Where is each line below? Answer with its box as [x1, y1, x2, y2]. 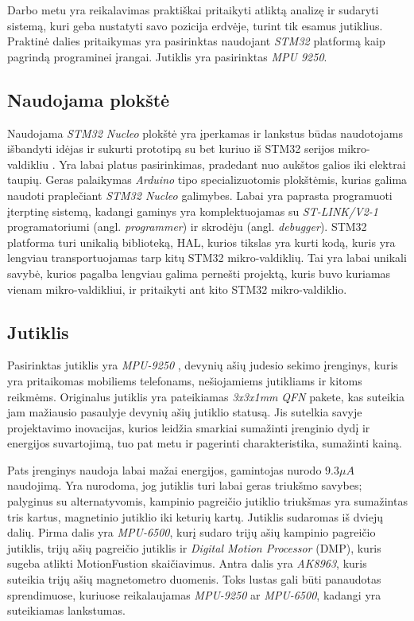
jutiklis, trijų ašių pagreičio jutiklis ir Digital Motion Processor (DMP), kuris [7, 539, 381, 556]
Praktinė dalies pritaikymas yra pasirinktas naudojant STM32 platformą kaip [7, 33, 385, 49]
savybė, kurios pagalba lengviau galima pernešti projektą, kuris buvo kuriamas [7, 264, 391, 281]
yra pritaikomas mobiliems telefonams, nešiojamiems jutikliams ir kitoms [7, 372, 362, 389]
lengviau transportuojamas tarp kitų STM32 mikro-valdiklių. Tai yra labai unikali [7, 249, 407, 266]
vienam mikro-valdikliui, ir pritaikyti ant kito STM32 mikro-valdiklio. [7, 280, 347, 297]
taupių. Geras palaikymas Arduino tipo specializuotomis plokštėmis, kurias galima [7, 171, 408, 188]
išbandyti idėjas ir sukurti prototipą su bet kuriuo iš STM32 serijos [7, 140, 335, 157]
